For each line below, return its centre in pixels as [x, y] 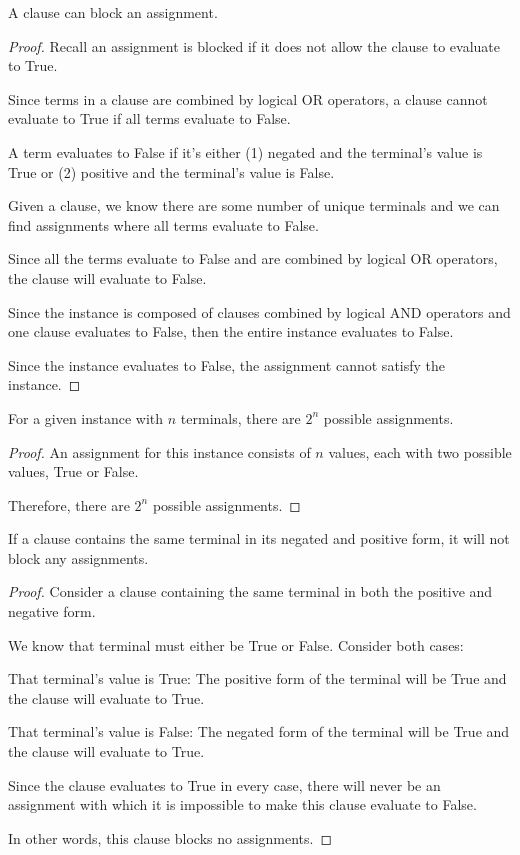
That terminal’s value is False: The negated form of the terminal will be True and [259, 731]
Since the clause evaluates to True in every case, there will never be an [224, 784]
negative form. [52, 611]
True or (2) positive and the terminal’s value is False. [171, 171]
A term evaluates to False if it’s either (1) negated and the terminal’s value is [245, 151]
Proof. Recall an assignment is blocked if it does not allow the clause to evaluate [254, 45]
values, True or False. [73, 471]
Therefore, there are [69, 504]
